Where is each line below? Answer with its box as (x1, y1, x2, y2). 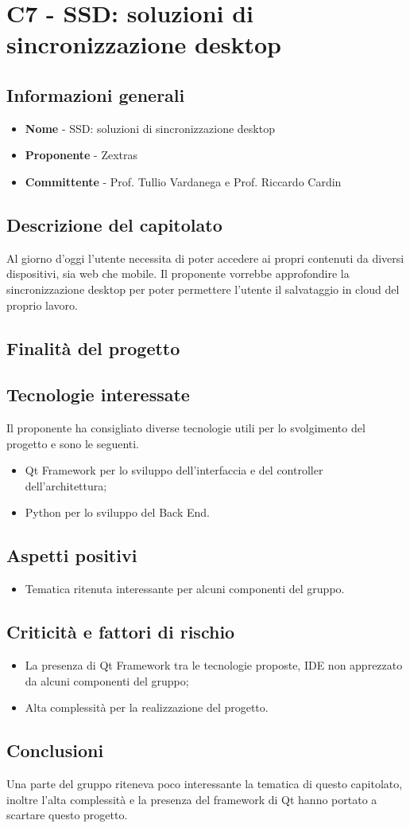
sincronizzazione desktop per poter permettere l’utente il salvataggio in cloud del (6, 280, 400, 297)
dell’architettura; (25, 477, 107, 494)
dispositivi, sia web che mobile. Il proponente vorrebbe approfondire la (6, 265, 350, 282)
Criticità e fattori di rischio (6, 619, 235, 644)
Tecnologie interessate (6, 382, 190, 407)
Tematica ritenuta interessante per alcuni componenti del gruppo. (25, 580, 345, 597)
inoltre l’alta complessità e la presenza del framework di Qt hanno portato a (6, 791, 377, 807)
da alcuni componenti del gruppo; (25, 672, 189, 689)
